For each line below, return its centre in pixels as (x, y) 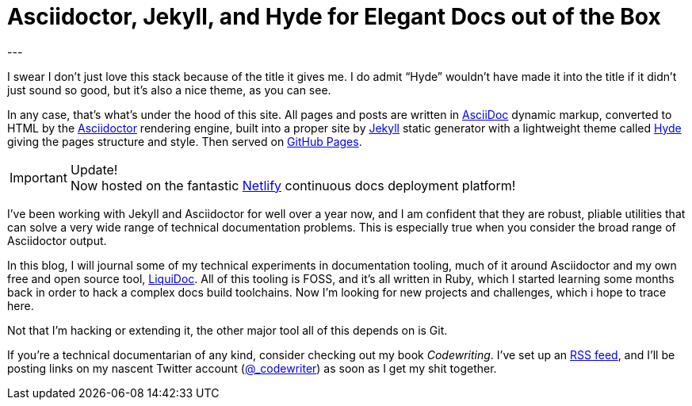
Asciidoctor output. (57, 240)
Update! (94, 169)
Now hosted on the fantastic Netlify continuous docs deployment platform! (293, 185)
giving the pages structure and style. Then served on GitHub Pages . (185, 141)
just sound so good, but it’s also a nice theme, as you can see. (169, 90)
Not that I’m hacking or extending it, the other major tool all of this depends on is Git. (227, 330)
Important (38, 177)
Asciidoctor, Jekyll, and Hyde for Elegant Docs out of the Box (334, 17)
